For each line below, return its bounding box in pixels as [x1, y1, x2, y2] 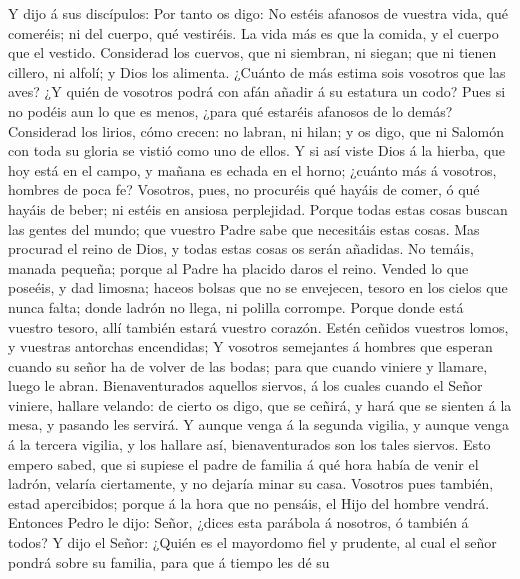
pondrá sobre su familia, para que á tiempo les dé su [8, 551, 330, 572]
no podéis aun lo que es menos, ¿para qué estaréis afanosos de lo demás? [8, 100, 453, 121]
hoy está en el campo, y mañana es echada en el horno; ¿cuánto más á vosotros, [8, 159, 497, 180]
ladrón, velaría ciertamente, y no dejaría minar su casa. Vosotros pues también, [8, 473, 494, 494]
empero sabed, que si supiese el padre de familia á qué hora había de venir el [8, 453, 479, 474]
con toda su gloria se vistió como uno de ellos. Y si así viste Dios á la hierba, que [8, 140, 506, 161]
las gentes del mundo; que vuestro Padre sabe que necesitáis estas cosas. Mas [8, 218, 480, 239]
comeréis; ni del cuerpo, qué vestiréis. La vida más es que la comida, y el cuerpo [8, 22, 499, 43]
